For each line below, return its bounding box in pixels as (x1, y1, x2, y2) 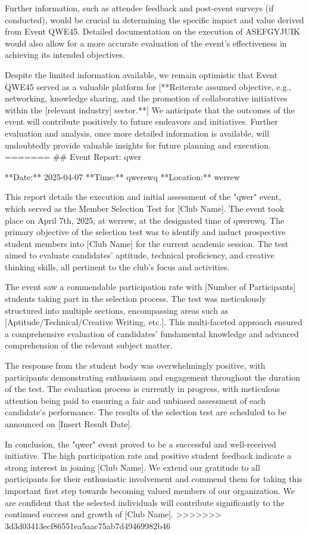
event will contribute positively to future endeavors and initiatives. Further (5, 115, 278, 128)
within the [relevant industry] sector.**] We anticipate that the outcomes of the (5, 103, 295, 116)
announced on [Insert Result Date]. (5, 418, 133, 430)
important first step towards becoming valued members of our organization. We (5, 484, 295, 496)
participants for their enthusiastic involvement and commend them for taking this (5, 473, 302, 485)
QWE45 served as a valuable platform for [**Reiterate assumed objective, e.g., (5, 80, 292, 92)
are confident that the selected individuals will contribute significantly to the (5, 496, 285, 508)
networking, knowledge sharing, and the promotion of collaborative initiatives (5, 92, 288, 104)
